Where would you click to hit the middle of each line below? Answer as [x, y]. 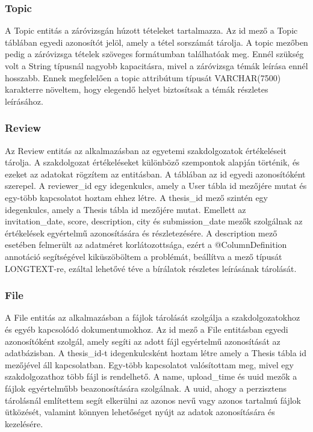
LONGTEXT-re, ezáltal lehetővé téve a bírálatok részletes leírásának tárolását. [151, 268]
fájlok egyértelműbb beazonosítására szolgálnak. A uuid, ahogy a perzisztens [146, 388]
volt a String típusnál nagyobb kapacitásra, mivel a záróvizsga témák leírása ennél [156, 66]
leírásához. [24, 101]
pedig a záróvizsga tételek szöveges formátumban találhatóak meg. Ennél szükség [154, 54]
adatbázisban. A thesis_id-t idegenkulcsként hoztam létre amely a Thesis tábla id [156, 353]
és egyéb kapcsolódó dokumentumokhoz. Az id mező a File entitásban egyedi [147, 329]
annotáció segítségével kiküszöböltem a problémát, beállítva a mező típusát [144, 256]
